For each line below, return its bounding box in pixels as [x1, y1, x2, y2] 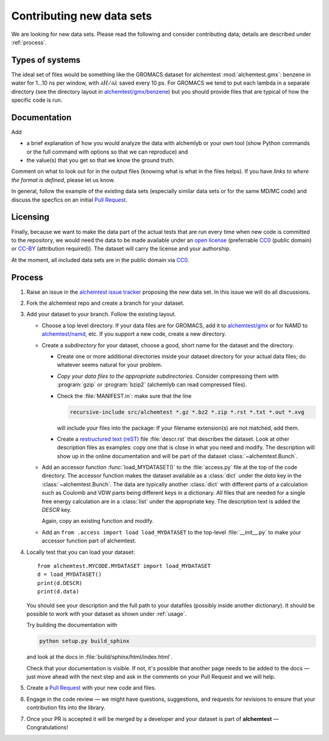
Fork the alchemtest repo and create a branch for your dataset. [26, 299, 185, 307]
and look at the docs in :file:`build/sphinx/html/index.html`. [26, 653, 173, 661]
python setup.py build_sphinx [39, 637, 130, 645]
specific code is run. [11, 96, 63, 104]
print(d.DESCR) [37, 580, 83, 586]
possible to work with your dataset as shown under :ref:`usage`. [26, 610, 187, 617]
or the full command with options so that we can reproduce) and [26, 148, 188, 155]
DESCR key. [41, 506, 72, 514]
